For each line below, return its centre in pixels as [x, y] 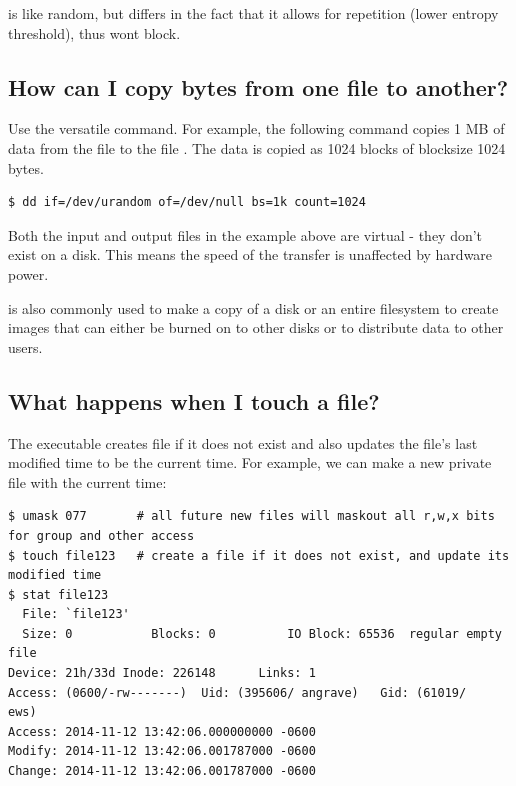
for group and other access [101, 535]
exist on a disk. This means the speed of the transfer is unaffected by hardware [250, 254]
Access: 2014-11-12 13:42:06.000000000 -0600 [162, 731]
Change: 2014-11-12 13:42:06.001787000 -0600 [162, 771]
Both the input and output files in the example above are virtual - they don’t [245, 234]
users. [25, 346]
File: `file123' [76, 614]
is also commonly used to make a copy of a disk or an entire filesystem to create [253, 307]
